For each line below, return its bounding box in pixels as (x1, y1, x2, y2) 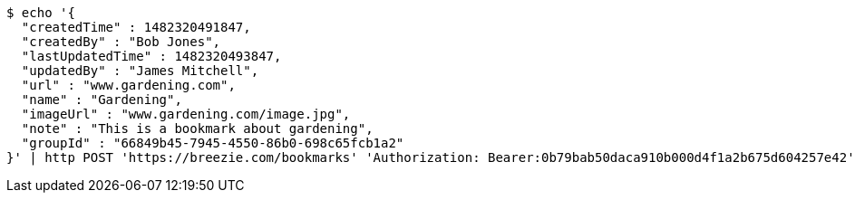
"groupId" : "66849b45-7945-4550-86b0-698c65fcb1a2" (21, 136, 404, 150)
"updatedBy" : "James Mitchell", (21, 63, 259, 78)
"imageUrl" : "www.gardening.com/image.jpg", (21, 107, 351, 121)
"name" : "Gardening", (21, 92, 182, 107)
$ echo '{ (6, 5, 75, 20)
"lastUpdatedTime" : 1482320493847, (21, 49, 282, 63)
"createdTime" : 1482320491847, (21, 20, 251, 34)
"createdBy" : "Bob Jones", (21, 34, 221, 49)
